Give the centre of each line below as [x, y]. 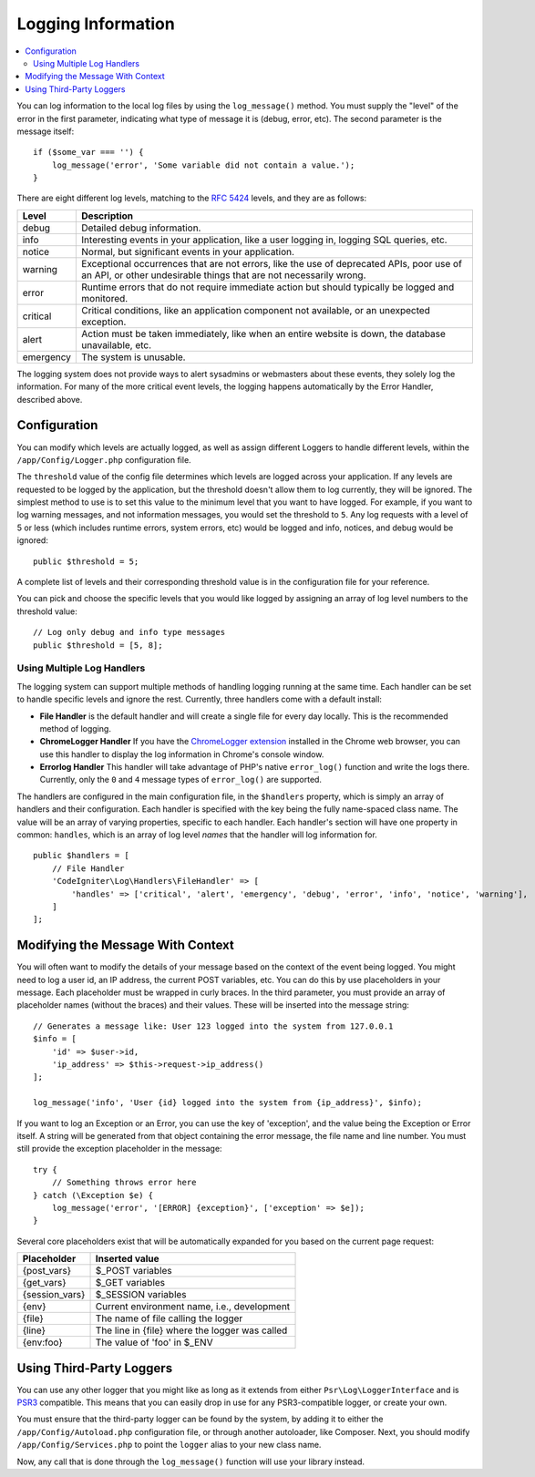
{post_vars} [47, 1271]
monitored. [105, 298]
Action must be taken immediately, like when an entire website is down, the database [264, 333]
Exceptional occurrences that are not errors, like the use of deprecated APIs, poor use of [272, 263]
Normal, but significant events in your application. [188, 251]
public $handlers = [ [81, 856]
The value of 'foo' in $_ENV [154, 1342]
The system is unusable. [134, 357]
